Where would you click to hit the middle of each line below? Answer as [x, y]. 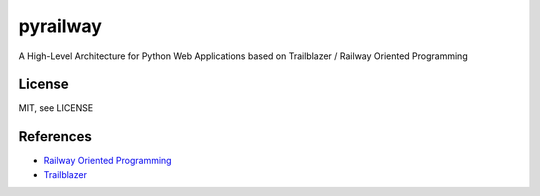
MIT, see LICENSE [56, 108]
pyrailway [60, 26]
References [55, 136]
